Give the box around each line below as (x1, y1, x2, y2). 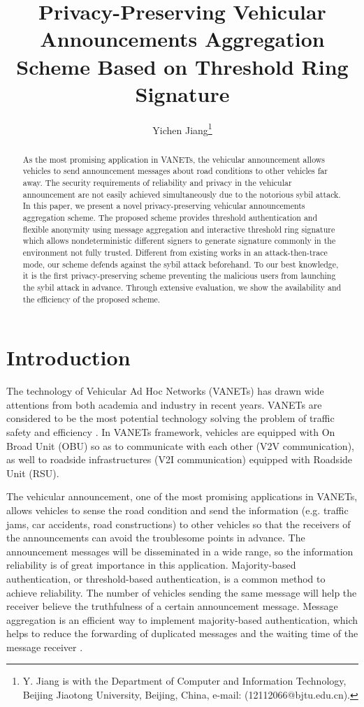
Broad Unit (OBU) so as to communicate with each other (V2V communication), (6, 438, 354, 453)
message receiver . (6, 639, 83, 654)
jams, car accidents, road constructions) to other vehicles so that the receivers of (6, 516, 351, 531)
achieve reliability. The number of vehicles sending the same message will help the (6, 585, 357, 599)
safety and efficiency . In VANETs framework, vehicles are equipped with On (6, 424, 335, 439)
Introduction (6, 343, 131, 372)
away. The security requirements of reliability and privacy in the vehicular (22, 177, 292, 189)
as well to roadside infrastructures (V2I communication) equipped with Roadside (6, 452, 353, 467)
